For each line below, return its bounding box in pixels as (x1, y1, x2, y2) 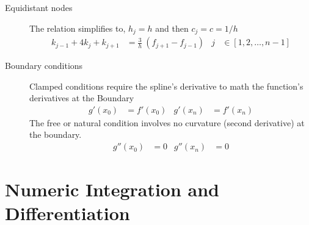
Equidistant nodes (5, 1, 73, 13)
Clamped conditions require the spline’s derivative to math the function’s (29, 79, 304, 92)
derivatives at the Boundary (29, 91, 134, 104)
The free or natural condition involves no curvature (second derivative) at (29, 116, 305, 129)
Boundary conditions (5, 59, 83, 72)
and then (155, 21, 189, 34)
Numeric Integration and (5, 177, 220, 202)
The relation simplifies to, (29, 21, 126, 34)
